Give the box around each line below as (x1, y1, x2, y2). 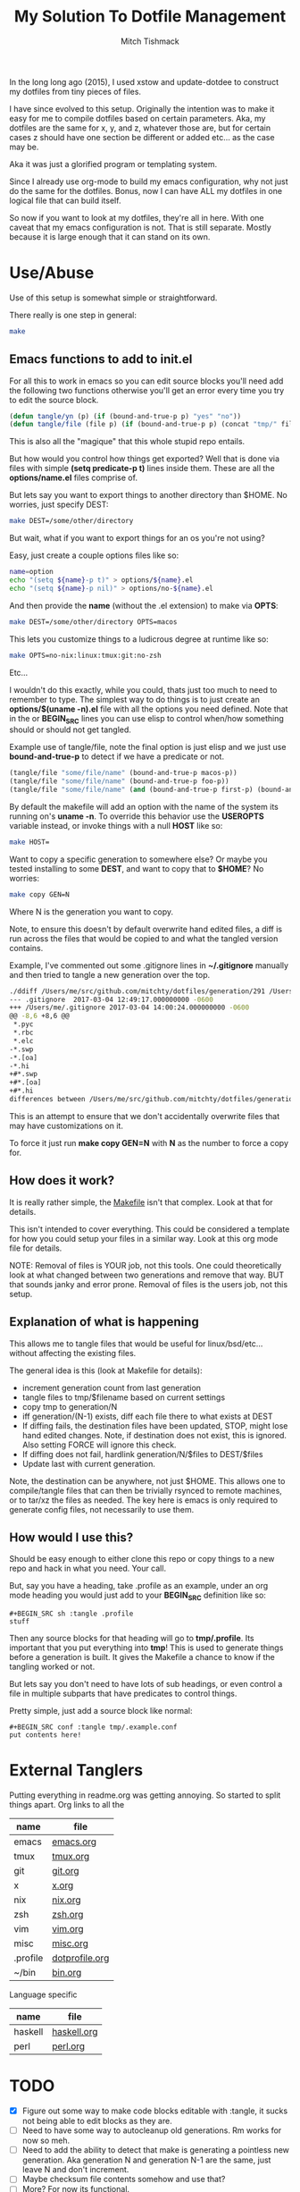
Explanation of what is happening (9, 1314, 199, 1329)
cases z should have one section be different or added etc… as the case (9, 131, 275, 142)
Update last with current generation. (21, 1458, 156, 1469)
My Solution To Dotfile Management (13, 6, 287, 27)
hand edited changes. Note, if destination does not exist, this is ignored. (21, 1429, 287, 1440)
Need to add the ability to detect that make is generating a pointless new (21, 2145, 290, 2155)
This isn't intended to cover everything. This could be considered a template (9, 1223, 290, 1235)
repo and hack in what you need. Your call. (9, 1563, 167, 1574)
